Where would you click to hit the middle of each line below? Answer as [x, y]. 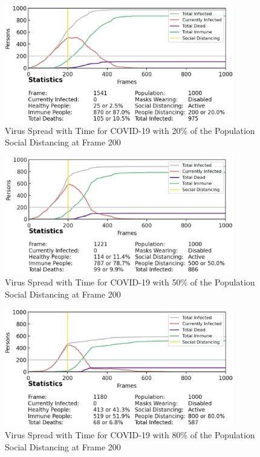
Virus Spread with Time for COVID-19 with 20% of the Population [130, 130]
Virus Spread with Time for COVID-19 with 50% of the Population [130, 282]
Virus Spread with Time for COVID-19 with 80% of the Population [130, 434]
